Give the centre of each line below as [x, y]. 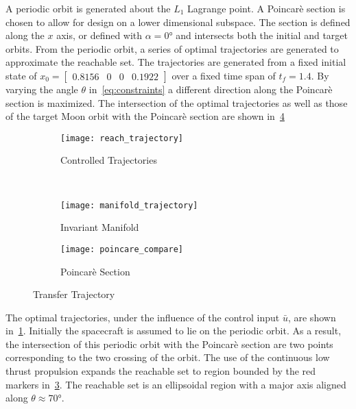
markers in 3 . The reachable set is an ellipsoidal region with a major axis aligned [176, 384]
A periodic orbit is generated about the [88, 8]
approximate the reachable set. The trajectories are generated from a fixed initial [176, 62]
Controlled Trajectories [109, 160]
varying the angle [42, 89]
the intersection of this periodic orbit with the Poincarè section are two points [169, 344]
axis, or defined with [99, 35]
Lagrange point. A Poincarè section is [266, 8]
